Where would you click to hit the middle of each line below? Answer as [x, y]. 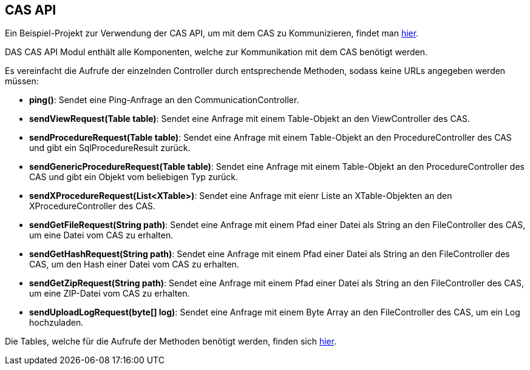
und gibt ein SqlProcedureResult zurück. [110, 148]
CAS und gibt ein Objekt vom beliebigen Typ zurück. [134, 177]
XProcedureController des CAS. [92, 206]
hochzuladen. [56, 323]
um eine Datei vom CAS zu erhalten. [101, 235]
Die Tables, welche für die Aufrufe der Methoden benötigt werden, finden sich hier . [171, 341]
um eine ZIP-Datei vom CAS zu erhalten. [110, 294]
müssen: [22, 81]
